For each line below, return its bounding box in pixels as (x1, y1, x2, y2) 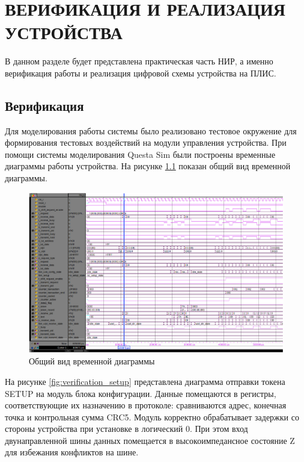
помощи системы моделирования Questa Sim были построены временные (5, 148, 276, 160)
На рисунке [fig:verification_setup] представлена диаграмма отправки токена (5, 375, 285, 387)
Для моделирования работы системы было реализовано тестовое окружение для (5, 124, 297, 137)
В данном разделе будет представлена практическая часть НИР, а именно (5, 55, 273, 67)
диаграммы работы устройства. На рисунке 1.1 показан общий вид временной (5, 160, 291, 172)
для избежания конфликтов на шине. (5, 446, 139, 458)
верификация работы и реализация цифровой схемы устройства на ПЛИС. (5, 66, 276, 79)
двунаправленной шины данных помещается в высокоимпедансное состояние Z (5, 434, 295, 446)
